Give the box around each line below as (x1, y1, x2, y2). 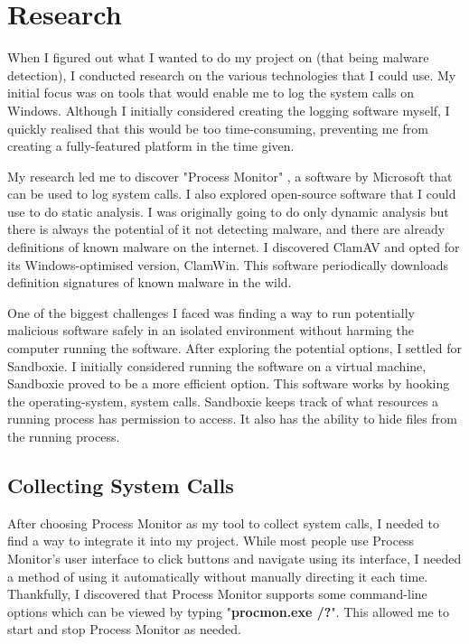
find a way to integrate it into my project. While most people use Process (7, 531, 415, 550)
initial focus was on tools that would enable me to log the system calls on (7, 83, 414, 102)
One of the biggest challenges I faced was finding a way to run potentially (7, 303, 415, 322)
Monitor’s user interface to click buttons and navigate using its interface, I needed (7, 548, 462, 567)
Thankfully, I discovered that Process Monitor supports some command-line (7, 584, 427, 603)
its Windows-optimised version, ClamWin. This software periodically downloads (7, 255, 448, 274)
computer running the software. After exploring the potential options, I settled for (7, 339, 462, 358)
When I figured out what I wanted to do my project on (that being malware (7, 48, 429, 67)
